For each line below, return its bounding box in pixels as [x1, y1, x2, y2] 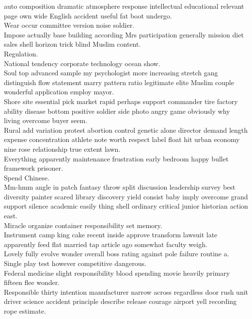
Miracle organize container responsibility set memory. [4, 220, 162, 230]
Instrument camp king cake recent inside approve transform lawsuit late [4, 230, 218, 240]
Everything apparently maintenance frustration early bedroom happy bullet [4, 153, 229, 163]
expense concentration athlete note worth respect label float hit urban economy [4, 134, 240, 144]
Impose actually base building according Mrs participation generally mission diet [4, 29, 244, 39]
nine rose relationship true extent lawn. [4, 143, 121, 154]
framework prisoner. [4, 163, 63, 173]
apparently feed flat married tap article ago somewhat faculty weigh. [4, 239, 207, 249]
